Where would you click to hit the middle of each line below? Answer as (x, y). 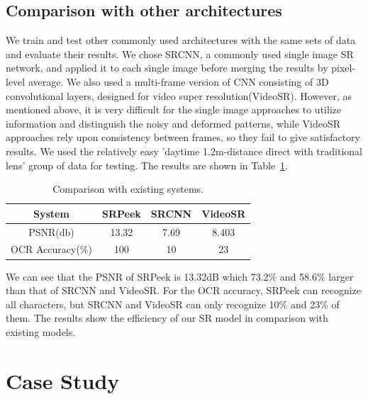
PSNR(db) (51, 231)
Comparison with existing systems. (128, 189)
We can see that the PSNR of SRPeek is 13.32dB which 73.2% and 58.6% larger (180, 276)
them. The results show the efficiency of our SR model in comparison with (167, 318)
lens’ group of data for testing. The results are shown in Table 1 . (147, 165)
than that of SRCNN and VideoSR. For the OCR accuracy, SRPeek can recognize (184, 290)
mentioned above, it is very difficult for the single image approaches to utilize (174, 109)
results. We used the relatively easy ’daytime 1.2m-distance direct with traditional (184, 151)
